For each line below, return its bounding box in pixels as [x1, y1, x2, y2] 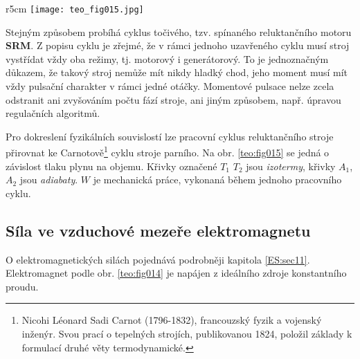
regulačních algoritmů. [6, 106, 100, 120]
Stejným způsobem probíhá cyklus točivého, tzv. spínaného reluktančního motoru [6, 24, 352, 39]
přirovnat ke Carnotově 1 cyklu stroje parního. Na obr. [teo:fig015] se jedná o [6, 143, 330, 160]
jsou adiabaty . [19, 172, 78, 187]
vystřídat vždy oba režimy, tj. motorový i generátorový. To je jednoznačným [6, 51, 329, 66]
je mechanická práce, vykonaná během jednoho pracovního [93, 172, 342, 187]
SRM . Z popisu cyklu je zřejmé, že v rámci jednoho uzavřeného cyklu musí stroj [6, 38, 350, 53]
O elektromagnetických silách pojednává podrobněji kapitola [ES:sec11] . [6, 252, 310, 266]
